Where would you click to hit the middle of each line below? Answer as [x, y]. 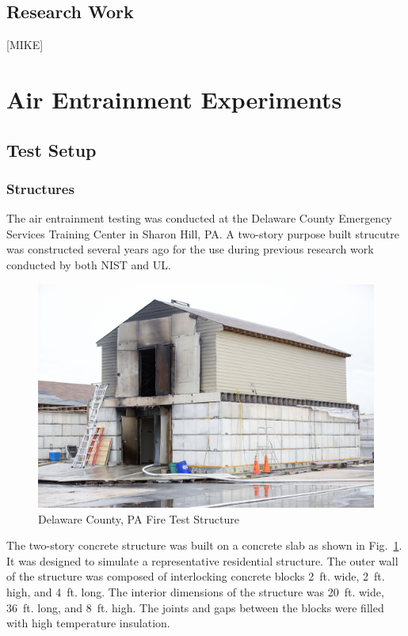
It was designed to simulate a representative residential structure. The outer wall [202, 560]
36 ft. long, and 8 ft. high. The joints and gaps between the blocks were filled [195, 607]
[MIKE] [25, 45]
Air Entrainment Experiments [174, 99]
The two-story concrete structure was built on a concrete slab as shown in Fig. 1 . [204, 545]
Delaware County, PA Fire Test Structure [139, 518]
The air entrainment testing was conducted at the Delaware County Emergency [199, 218]
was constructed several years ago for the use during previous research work [190, 249]
